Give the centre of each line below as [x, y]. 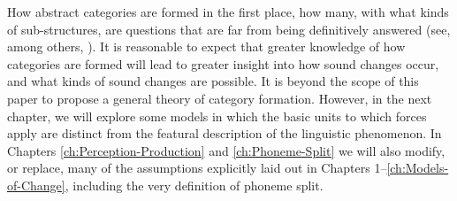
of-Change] [36, 185]
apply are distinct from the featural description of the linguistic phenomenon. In [225, 133]
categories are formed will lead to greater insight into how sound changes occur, [223, 63]
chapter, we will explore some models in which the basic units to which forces [217, 116]
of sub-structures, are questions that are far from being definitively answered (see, [229, 29]
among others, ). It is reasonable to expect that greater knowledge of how [206, 46]
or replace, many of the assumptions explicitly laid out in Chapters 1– [197, 168]
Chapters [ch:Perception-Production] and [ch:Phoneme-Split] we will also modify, [226, 150]
